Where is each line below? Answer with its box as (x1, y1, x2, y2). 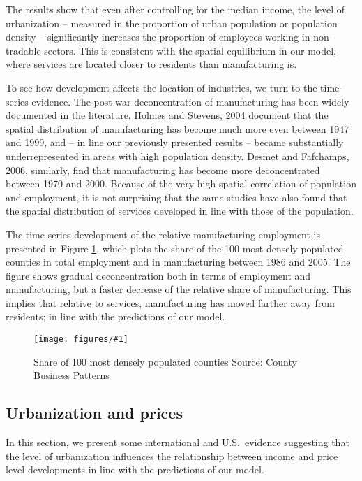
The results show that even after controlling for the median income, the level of (6, 2, 345, 16)
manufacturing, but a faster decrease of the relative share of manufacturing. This (6, 282, 352, 296)
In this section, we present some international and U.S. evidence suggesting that (6, 435, 349, 450)
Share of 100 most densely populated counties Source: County (33, 354, 297, 368)
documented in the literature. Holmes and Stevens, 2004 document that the (6, 108, 329, 122)
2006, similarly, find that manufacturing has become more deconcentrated (6, 162, 320, 177)
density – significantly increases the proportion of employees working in (6, 29, 310, 44)
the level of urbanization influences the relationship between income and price (6, 448, 338, 463)
